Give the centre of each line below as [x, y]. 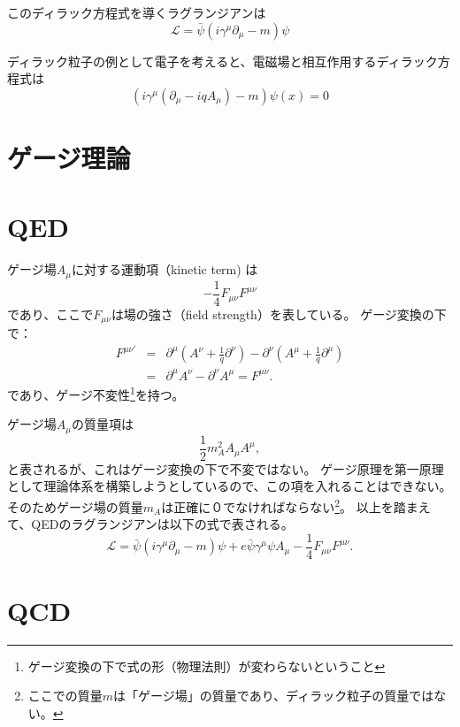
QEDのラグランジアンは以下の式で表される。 [162, 524]
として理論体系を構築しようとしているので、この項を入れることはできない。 [230, 486]
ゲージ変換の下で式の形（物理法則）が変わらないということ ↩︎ [207, 666]
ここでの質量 [65, 696]
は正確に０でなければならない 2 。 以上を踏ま [290, 505]
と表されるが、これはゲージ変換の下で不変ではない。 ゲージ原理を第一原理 [226, 468]
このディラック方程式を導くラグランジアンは [137, 12]
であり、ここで [50, 314]
